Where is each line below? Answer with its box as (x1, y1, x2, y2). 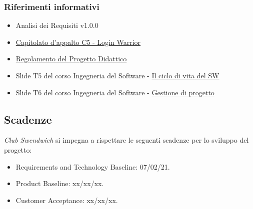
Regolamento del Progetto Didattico (15, 53, 127, 64)
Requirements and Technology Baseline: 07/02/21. (15, 161, 170, 172)
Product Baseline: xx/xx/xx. (15, 178, 104, 189)
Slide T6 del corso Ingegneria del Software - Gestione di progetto (15, 87, 214, 97)
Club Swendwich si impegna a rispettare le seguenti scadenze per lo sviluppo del (4, 135, 249, 145)
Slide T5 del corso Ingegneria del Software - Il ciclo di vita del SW (15, 70, 219, 80)
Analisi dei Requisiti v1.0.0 (15, 20, 98, 30)
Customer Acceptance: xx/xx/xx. (15, 195, 118, 205)
